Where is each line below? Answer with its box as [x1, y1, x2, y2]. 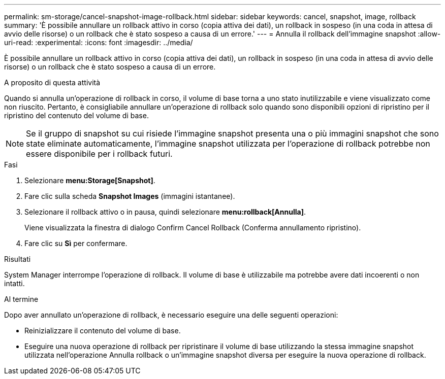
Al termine [4, 295, 39, 303]
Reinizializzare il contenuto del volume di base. [24, 326, 181, 335]
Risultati [4, 255, 31, 263]
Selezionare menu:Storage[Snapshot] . [24, 176, 155, 185]
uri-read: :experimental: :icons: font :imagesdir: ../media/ [4, 38, 193, 47]
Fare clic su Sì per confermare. [24, 239, 128, 248]
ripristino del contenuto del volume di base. [4, 111, 149, 120]
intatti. [4, 279, 25, 288]
